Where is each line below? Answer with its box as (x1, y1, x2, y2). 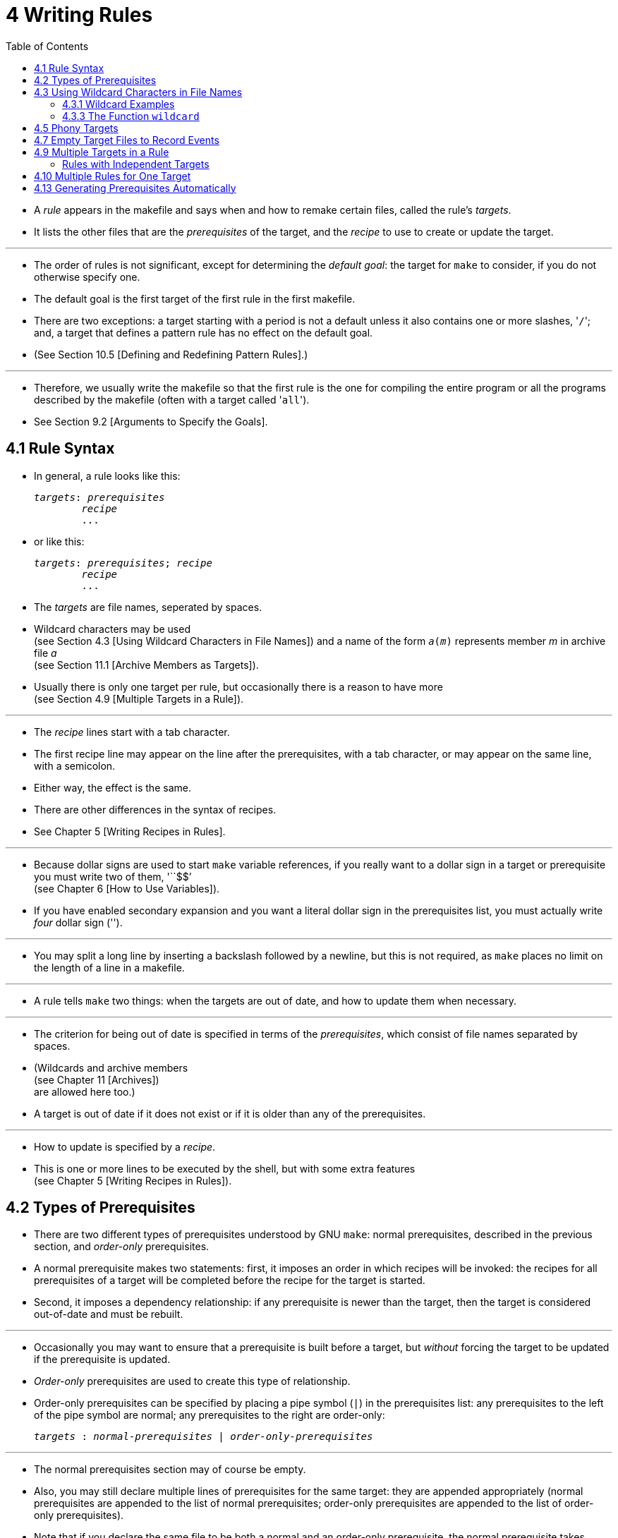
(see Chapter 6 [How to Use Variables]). (34, 882, 220, 895)
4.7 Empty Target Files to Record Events (34, 133, 219, 146)
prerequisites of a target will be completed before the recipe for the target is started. (34, 1274, 425, 1287)
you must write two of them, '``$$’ (34, 870, 192, 883)
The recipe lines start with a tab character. (34, 725, 230, 738)
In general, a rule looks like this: (34, 469, 181, 482)
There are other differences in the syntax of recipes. (34, 803, 277, 816)
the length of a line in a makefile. (34, 961, 185, 974)
